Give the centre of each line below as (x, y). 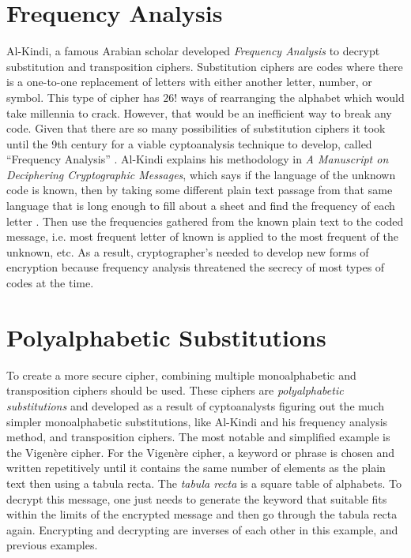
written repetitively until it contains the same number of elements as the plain (196, 468)
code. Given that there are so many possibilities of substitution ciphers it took (196, 128)
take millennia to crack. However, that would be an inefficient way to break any (199, 112)
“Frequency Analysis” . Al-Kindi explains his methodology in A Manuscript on (198, 159)
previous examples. (52, 545)
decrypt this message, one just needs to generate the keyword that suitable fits (197, 498)
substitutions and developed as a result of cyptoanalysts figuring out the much (195, 405)
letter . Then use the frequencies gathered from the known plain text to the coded (205, 221)
